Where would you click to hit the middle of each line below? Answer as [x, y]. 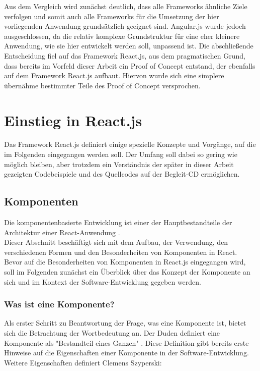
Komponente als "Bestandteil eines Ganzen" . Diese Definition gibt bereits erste [126, 342]
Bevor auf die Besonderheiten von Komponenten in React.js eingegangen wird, [125, 262]
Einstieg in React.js [73, 120]
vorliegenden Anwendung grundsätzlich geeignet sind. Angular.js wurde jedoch [125, 26]
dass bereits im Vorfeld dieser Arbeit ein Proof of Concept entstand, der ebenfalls [130, 65]
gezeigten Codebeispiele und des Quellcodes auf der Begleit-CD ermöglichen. [122, 174]
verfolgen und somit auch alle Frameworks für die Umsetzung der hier [112, 16]
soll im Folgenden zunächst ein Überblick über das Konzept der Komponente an [127, 272]
